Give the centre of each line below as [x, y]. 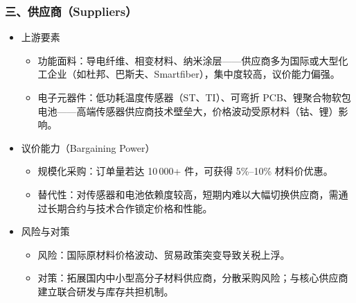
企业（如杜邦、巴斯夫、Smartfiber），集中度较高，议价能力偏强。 [194, 74]
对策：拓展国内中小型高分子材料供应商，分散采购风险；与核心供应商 [193, 278]
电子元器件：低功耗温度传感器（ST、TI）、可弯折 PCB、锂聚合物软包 [194, 97]
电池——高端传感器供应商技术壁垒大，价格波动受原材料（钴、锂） [188, 111]
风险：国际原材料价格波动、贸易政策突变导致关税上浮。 [164, 254]
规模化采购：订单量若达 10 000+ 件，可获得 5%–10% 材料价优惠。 [185, 171]
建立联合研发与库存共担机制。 [106, 291]
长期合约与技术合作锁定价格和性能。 [130, 208]
